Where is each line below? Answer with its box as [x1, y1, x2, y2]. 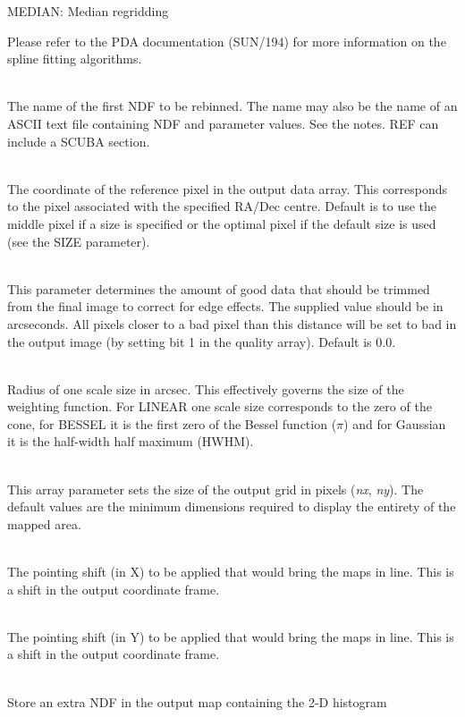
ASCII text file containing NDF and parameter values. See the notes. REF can [7, 114, 439, 132]
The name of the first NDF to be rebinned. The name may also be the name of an [7, 97, 458, 115]
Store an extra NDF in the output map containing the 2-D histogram [7, 692, 387, 711]
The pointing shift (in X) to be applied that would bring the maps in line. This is [7, 562, 454, 581]
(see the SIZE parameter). [7, 232, 150, 250]
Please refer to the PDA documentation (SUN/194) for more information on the [7, 31, 446, 50]
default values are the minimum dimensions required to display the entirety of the [7, 497, 456, 516]
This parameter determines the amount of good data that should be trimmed [7, 279, 430, 298]
